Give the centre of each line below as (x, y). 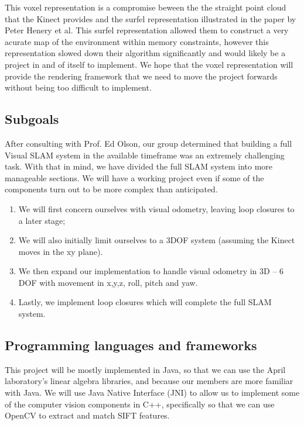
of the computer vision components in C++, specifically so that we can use (140, 404)
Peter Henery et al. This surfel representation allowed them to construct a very (147, 30)
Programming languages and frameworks (131, 345)
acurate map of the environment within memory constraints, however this (137, 41)
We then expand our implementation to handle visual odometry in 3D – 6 (151, 271)
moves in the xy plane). (61, 251)
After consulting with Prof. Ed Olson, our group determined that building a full (148, 143)
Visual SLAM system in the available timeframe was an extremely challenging (145, 155)
